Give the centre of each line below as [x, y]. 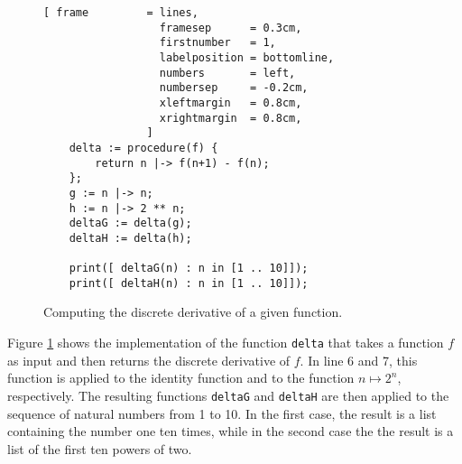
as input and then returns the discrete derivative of [149, 360]
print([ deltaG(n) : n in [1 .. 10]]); [189, 269]
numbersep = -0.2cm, [234, 88]
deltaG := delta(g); [130, 223]
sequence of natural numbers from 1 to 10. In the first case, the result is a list [222, 413]
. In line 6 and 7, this [359, 360]
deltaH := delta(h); [130, 238]
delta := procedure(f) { [143, 148]
